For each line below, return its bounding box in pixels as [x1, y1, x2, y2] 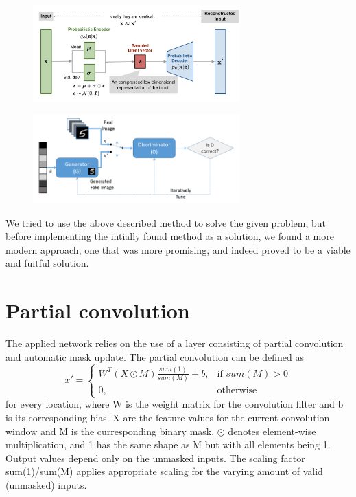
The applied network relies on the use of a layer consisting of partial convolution [5, 336, 344, 351]
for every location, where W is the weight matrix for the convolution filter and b [5, 397, 344, 411]
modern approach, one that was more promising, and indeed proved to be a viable [5, 242, 351, 256]
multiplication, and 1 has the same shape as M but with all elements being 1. [5, 437, 331, 452]
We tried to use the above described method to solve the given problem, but [5, 215, 326, 230]
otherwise [217, 386, 257, 396]
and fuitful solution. [5, 256, 89, 270]
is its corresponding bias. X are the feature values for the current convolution [5, 410, 330, 425]
